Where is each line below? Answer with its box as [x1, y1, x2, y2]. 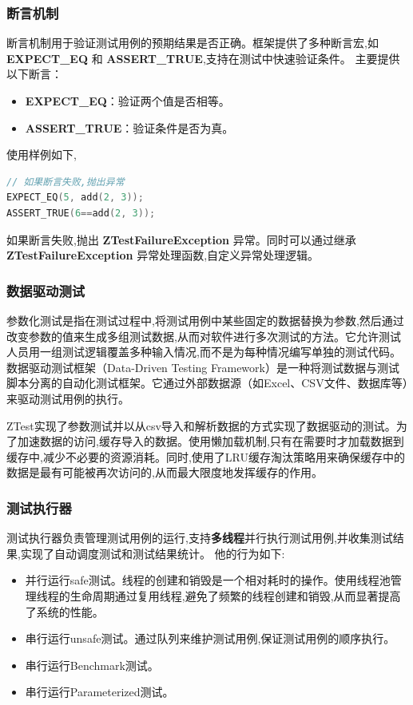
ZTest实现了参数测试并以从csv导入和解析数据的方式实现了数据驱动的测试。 [6, 417, 396, 434]
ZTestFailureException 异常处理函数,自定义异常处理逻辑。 [6, 247, 320, 263]
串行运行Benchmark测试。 [25, 656, 159, 673]
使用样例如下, [6, 146, 77, 163]
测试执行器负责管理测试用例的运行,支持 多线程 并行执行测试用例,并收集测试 [6, 529, 393, 546]
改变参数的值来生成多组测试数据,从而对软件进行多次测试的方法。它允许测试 [6, 327, 401, 344]
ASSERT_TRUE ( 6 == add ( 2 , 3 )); [6, 207, 156, 219]
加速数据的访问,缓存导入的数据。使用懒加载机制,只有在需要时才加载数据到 [17, 433, 404, 450]
